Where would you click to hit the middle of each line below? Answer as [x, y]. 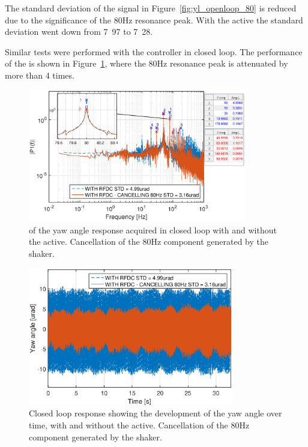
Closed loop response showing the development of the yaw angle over [156, 413]
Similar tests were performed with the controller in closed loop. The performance [154, 51]
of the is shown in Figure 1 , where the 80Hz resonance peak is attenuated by [146, 63]
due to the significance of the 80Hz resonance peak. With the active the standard [154, 19]
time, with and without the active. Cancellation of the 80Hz [139, 424]
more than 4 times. [40, 75]
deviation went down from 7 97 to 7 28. [79, 31]
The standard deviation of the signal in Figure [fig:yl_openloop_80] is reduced [151, 8]
